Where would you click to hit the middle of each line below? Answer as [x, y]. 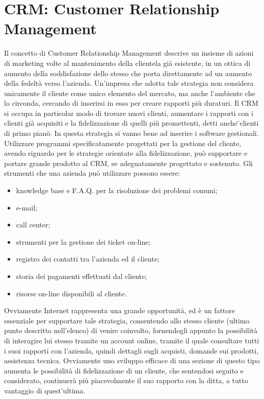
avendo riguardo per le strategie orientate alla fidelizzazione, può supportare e [126, 153]
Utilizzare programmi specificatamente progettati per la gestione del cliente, [123, 143]
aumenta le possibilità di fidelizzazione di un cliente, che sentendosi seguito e [124, 370]
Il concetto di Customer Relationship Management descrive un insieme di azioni [129, 53]
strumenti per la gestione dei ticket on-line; [83, 241]
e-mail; [27, 207]
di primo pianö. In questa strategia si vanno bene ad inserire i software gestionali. [131, 133]
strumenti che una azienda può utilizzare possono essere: [92, 173]
